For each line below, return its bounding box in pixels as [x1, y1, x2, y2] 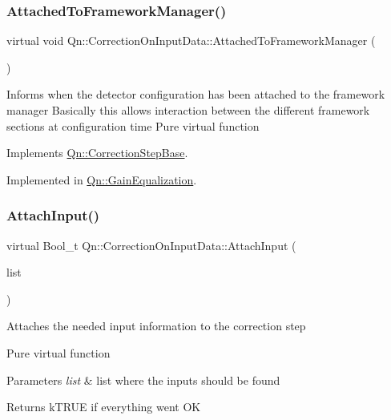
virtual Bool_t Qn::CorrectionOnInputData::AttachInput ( [6, 236, 296, 253]
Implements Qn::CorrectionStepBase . [6, 144, 188, 161]
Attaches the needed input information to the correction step [6, 317, 306, 334]
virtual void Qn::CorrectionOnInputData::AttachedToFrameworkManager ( [6, 32, 376, 49]
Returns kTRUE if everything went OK [6, 398, 201, 415]
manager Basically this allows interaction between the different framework [6, 102, 370, 118]
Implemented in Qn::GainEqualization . [6, 171, 197, 188]
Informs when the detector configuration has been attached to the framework [6, 86, 385, 103]
